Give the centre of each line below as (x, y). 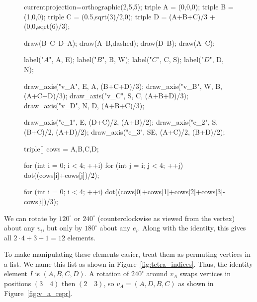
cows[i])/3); (41, 201)
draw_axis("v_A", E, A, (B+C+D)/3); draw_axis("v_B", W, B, (123, 86)
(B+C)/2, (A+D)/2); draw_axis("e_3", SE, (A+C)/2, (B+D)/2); (125, 131)
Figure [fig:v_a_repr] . (38, 293)
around (157, 273)
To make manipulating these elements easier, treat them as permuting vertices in (127, 254)
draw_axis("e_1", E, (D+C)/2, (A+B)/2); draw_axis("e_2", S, (121, 122)
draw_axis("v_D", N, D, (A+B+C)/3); (84, 105)
